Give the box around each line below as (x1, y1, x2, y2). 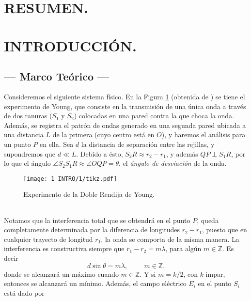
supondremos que (4, 148, 55, 158)
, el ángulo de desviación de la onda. (119, 158, 227, 168)
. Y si (140, 269, 156, 279)
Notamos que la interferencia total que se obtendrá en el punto (4, 215, 190, 225)
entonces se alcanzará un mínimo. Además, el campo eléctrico (4, 278, 187, 288)
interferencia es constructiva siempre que (4, 243, 125, 253)
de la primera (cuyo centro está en (52, 129, 155, 140)
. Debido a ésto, (76, 148, 123, 158)
